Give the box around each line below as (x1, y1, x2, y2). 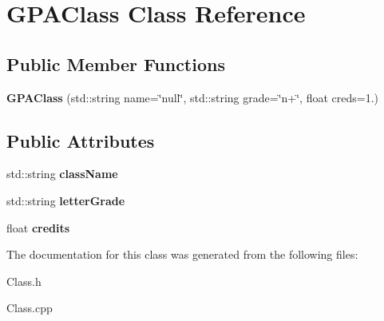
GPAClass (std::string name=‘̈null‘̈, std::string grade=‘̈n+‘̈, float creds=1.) (6, 89, 379, 105)
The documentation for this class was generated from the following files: (6, 246, 358, 263)
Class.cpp (6, 299, 53, 316)
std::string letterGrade (6, 192, 125, 208)
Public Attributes (6, 128, 155, 153)
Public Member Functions (6, 51, 225, 76)
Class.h (6, 272, 42, 289)
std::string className (6, 165, 118, 182)
